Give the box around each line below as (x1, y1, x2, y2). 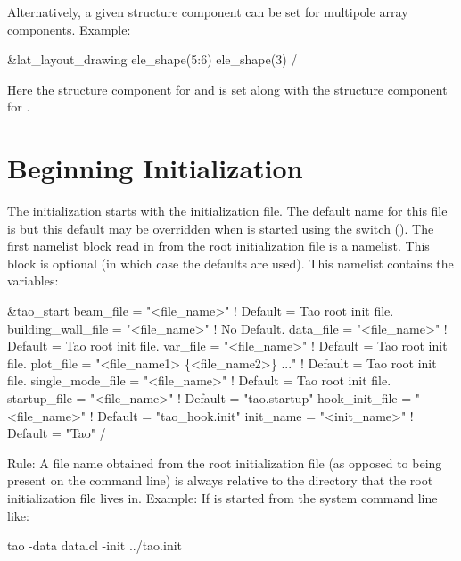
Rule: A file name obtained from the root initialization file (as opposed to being (7, 453, 442, 472)
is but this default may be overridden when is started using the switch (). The (7, 219, 434, 237)
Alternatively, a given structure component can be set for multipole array (7, 3, 408, 21)
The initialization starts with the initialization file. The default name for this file (7, 202, 448, 220)
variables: (7, 271, 59, 290)
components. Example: (7, 20, 131, 38)
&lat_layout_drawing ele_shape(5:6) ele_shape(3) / (7, 50, 298, 69)
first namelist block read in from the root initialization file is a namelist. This (7, 236, 430, 255)
